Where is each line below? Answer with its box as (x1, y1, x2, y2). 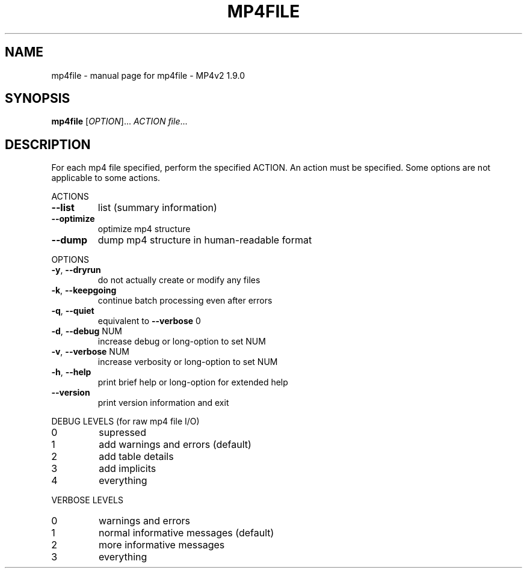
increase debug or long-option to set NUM (97, 336, 266, 347)
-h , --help (51, 367, 91, 378)
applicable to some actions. (51, 173, 161, 183)
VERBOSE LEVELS (51, 495, 123, 506)
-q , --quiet (51, 305, 94, 316)
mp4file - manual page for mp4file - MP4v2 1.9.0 (51, 70, 245, 81)
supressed (99, 426, 146, 439)
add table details (99, 450, 174, 463)
